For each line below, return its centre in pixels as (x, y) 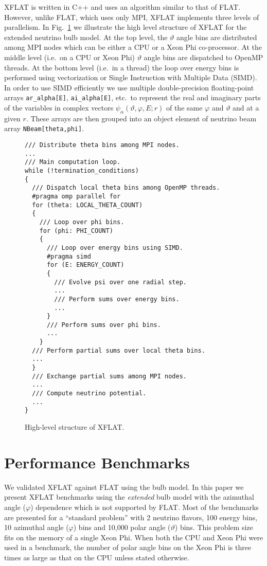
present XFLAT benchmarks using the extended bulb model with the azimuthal (129, 497)
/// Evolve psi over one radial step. (120, 282)
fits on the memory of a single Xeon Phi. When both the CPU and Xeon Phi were (134, 537)
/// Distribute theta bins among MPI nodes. (102, 145)
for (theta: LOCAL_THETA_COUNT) (87, 205)
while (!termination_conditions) (82, 171)
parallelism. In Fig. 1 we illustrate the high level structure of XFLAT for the (126, 27)
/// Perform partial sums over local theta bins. (119, 350)
